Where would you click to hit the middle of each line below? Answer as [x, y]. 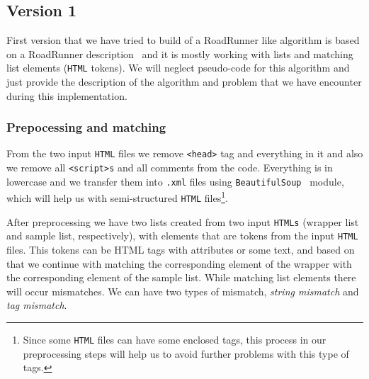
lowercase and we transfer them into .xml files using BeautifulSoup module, [175, 181]
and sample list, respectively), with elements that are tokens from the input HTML [182, 236]
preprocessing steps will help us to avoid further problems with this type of [186, 353]
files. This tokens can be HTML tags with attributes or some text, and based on [181, 250]
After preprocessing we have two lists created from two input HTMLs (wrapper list [183, 221]
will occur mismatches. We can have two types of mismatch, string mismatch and [183, 291]
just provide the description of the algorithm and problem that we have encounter [184, 82]
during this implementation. [67, 95]
